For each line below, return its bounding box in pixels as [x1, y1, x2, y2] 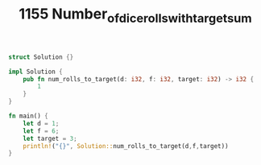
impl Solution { [8, 68, 63, 76]
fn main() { [8, 112, 48, 121]
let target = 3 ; [23, 134, 78, 142]
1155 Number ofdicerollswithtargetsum [19, 5, 252, 26]
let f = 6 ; [23, 126, 60, 135]
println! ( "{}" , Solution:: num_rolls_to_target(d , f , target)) [23, 142, 229, 150]
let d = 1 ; [23, 119, 60, 127]
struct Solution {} [8, 53, 74, 61]
